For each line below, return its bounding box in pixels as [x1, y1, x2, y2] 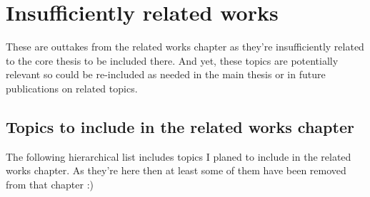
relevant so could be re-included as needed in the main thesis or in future [6, 67, 326, 82]
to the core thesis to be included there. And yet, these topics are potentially [6, 53, 339, 68]
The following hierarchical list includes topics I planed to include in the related [6, 149, 351, 164]
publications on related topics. [6, 80, 138, 95]
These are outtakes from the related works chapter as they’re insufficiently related [6, 39, 364, 54]
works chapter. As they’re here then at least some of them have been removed [6, 163, 346, 178]
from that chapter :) [6, 176, 94, 191]
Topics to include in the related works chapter [6, 115, 354, 137]
